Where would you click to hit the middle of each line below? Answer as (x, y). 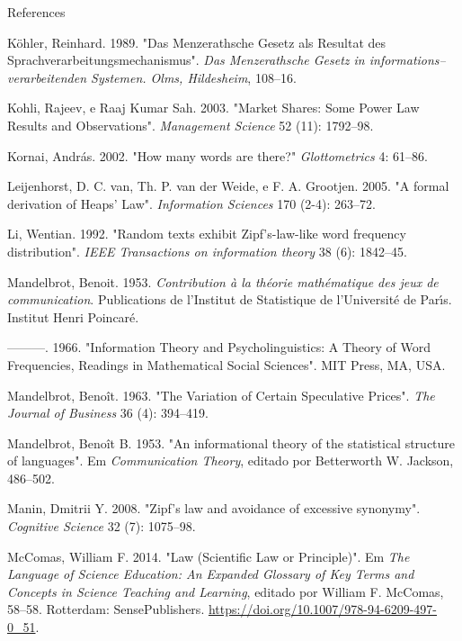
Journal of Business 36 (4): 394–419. (108, 413)
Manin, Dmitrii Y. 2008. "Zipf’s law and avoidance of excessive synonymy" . (214, 508)
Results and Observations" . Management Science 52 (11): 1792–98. (191, 125)
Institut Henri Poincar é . (73, 316)
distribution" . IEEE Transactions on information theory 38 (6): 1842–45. (207, 251)
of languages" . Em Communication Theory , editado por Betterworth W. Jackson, (231, 460)
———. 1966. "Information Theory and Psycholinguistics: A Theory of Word (219, 347)
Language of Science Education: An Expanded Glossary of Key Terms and (211, 574)
